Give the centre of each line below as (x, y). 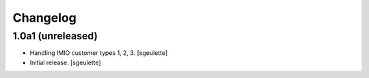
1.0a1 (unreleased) (55, 36)
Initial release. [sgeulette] (66, 62)
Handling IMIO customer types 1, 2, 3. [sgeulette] (99, 53)
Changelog (44, 18)
